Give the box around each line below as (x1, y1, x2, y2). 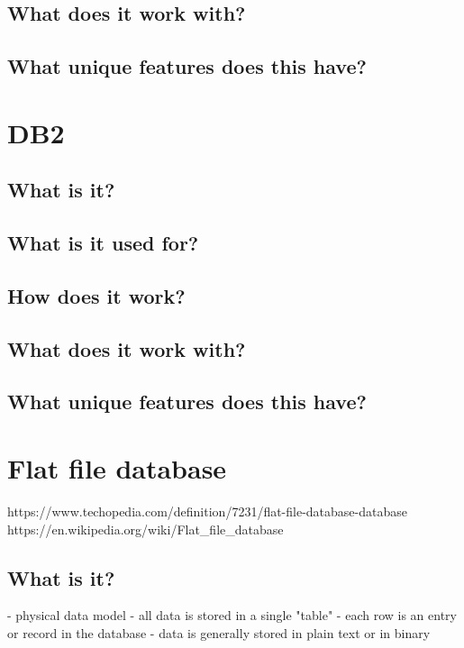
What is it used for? (7, 229, 199, 257)
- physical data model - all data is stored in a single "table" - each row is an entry (7, 606, 457, 625)
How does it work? (7, 281, 186, 309)
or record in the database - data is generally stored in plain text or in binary (7, 623, 431, 642)
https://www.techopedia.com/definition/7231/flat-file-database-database (7, 501, 407, 520)
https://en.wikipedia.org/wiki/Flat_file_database (7, 519, 284, 538)
